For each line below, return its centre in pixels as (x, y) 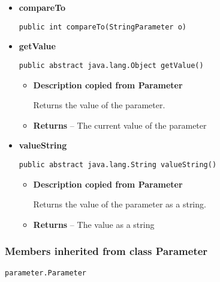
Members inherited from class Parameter (106, 251)
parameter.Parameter (46, 273)
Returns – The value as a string (94, 224)
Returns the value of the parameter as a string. (120, 204)
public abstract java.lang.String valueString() (118, 164)
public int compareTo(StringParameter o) (103, 27)
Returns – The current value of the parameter (120, 125)
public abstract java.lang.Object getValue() (111, 65)
